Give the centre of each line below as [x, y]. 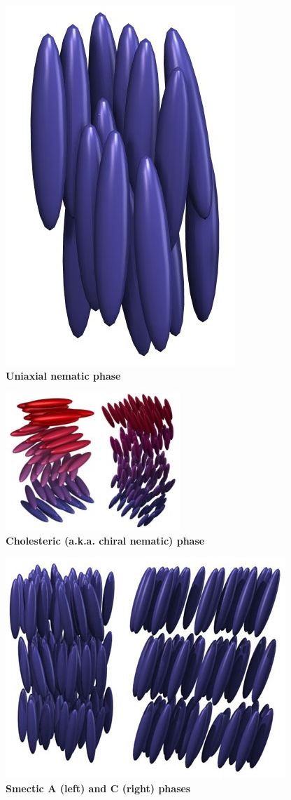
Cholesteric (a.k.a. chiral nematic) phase [105, 540]
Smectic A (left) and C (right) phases [98, 788]
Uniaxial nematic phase [63, 375]
